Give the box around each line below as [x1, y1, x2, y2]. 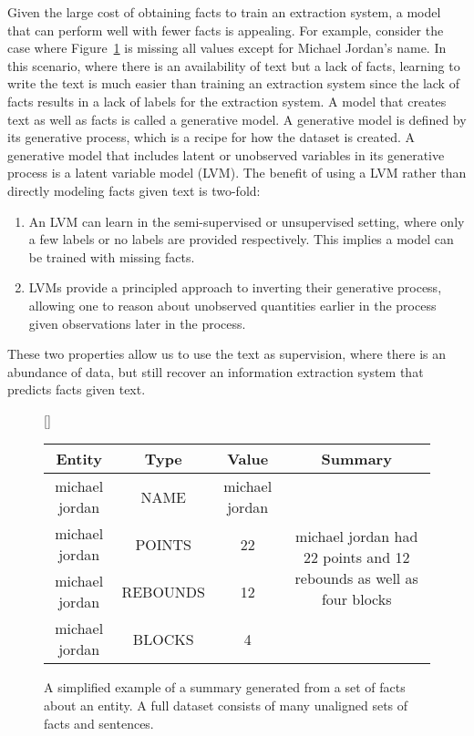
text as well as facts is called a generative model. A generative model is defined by [7, 109, 467, 128]
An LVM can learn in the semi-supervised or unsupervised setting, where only [28, 211, 465, 230]
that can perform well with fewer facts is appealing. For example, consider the [7, 20, 444, 39]
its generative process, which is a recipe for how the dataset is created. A [7, 128, 416, 147]
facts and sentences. [44, 713, 154, 732]
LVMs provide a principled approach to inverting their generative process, [28, 278, 442, 297]
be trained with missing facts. [28, 247, 195, 266]
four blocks [321, 588, 392, 610]
